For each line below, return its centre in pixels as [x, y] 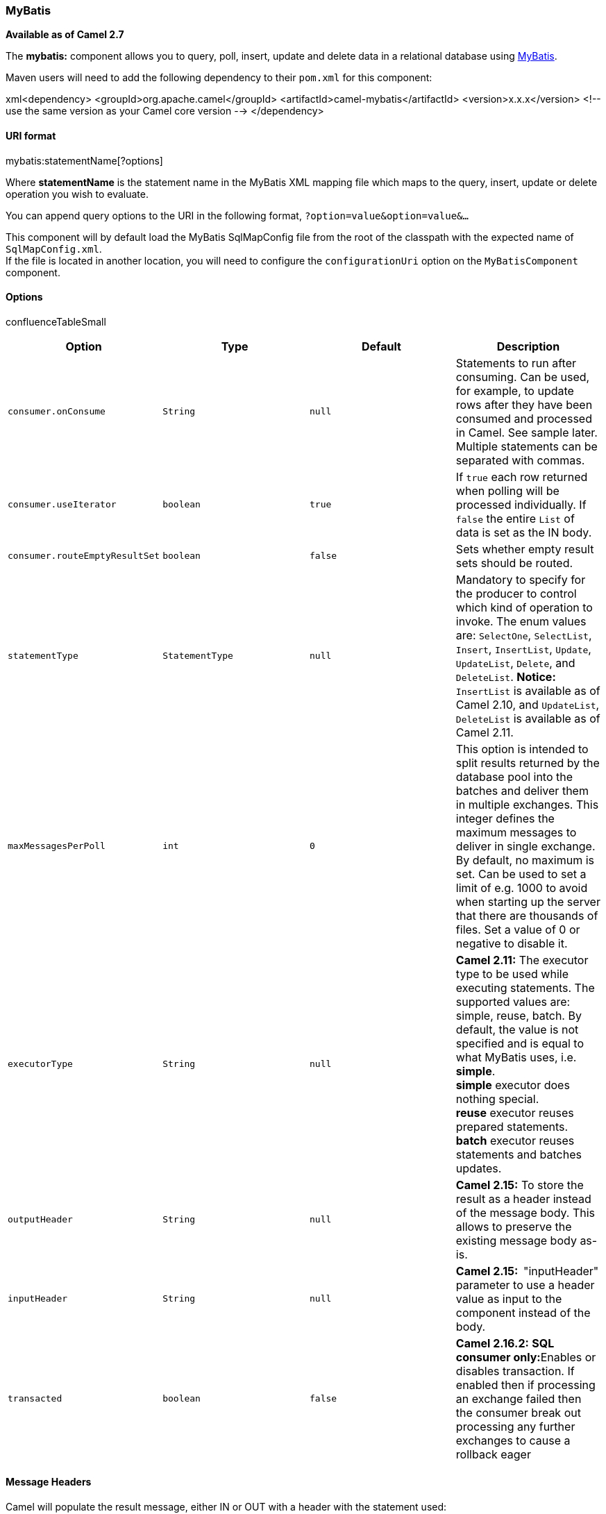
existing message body [516, 1240]
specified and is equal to [520, 1043]
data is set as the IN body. [524, 532]
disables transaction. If [515, 1371]
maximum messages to [516, 832]
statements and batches [519, 1154]
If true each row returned [522, 477]
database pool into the [514, 776]
